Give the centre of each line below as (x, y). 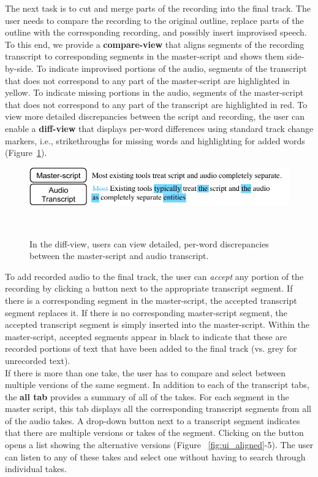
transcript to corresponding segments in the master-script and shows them (145, 56)
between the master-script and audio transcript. (119, 256)
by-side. (19, 68)
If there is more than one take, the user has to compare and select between (146, 372)
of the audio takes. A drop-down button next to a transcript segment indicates (153, 420)
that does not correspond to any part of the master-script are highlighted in (147, 80)
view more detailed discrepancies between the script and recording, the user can (155, 116)
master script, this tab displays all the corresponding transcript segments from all (158, 409)
